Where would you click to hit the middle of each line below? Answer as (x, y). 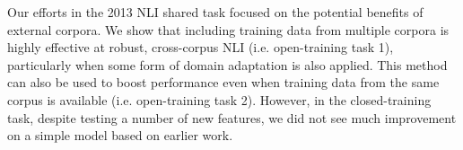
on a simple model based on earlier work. (120, 135)
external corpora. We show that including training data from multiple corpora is (228, 29)
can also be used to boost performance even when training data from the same (223, 82)
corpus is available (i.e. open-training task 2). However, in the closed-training (219, 99)
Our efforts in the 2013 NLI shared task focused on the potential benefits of (215, 12)
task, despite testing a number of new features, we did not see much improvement (232, 117)
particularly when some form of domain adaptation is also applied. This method (227, 64)
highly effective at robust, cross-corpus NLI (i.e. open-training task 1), (201, 47)
